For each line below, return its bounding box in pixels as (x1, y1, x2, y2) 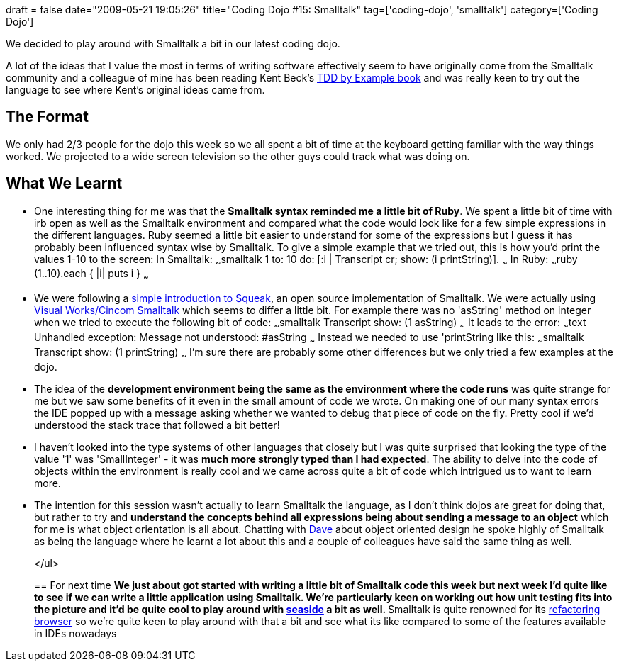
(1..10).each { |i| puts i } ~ (34, 267, 149, 283)
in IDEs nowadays (34, 627, 117, 639)
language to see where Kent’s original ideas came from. (6, 84, 265, 96)
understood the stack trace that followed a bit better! (34, 418, 280, 431)
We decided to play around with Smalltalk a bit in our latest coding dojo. (6, 38, 340, 50)
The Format (6, 108, 89, 126)
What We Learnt (6, 174, 123, 193)
